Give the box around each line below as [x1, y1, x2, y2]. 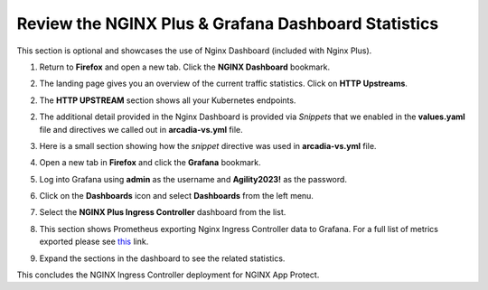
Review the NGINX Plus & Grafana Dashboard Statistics [16, 14, 439, 33]
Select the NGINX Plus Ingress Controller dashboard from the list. [39, 207, 286, 218]
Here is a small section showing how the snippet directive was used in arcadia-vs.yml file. [39, 140, 377, 151]
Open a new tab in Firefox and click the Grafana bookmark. [39, 157, 261, 168]
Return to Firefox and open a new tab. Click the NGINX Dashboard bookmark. [39, 61, 331, 72]
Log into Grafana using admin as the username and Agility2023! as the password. [39, 173, 348, 184]
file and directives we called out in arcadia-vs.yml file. [39, 124, 243, 135]
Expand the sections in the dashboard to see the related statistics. [39, 253, 286, 264]
